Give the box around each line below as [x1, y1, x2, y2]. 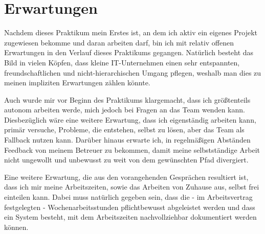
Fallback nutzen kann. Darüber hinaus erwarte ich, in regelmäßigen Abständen [4, 134, 251, 145]
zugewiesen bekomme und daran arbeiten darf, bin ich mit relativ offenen [4, 37, 234, 48]
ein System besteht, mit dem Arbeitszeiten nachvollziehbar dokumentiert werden [4, 212, 257, 222]
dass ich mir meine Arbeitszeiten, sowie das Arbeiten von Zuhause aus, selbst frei [4, 181, 259, 192]
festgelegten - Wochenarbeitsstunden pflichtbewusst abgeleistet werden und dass [4, 201, 255, 212]
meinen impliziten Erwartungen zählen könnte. [4, 77, 150, 88]
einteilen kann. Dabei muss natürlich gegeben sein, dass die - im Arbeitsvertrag [4, 192, 253, 202]
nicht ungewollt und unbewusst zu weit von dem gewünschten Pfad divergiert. [4, 154, 249, 165]
